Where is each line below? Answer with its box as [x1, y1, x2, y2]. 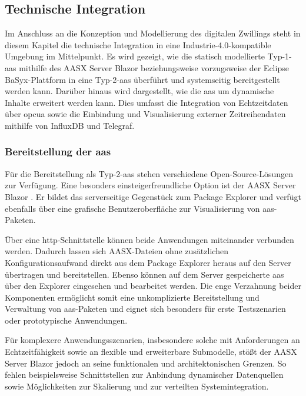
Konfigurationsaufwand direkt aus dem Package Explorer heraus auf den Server [5, 256, 291, 268]
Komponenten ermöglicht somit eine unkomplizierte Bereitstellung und [5, 291, 260, 303]
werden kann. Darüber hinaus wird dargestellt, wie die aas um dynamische [5, 85, 274, 97]
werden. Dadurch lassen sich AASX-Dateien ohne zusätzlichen [5, 245, 228, 257]
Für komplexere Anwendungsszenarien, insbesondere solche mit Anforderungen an [5, 334, 300, 346]
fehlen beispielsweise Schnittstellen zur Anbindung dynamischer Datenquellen [5, 368, 284, 381]
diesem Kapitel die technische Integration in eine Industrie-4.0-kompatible [5, 38, 271, 51]
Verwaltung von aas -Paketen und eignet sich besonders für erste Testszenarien [5, 302, 286, 315]
